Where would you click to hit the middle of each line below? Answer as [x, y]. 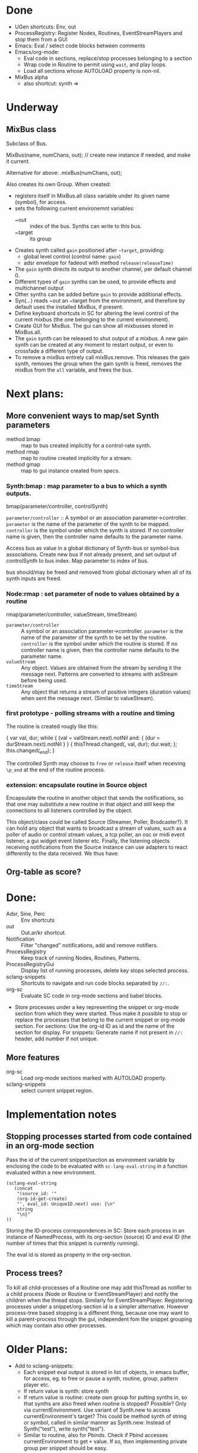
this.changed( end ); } [31, 751]
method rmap [23, 452]
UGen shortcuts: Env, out [45, 27]
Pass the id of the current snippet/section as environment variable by [90, 1160]
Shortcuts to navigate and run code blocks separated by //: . [95, 983]
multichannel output [39, 288]
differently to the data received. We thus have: [63, 853]
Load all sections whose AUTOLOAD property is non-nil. [92, 71]
